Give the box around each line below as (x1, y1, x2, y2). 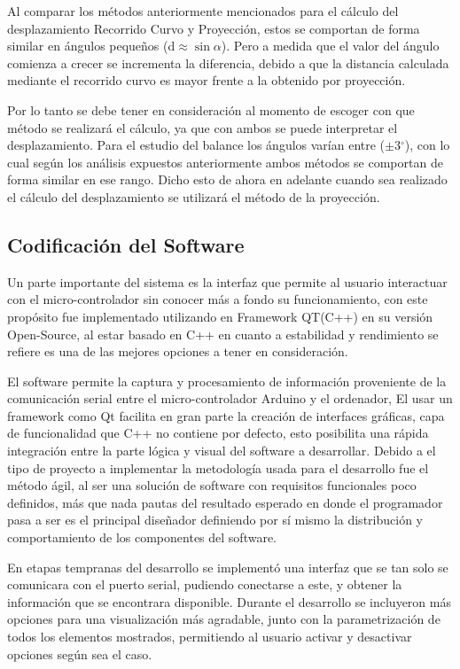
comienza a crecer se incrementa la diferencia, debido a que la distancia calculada (7, 53, 449, 72)
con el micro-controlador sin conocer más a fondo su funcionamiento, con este (7, 290, 428, 308)
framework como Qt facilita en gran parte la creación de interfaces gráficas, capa (7, 406, 445, 424)
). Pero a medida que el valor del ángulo (221, 36, 440, 55)
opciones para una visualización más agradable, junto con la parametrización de (7, 610, 441, 628)
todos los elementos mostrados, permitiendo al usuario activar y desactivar (7, 627, 412, 646)
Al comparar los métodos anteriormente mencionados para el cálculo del (7, 2, 399, 19)
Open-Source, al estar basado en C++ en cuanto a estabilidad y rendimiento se (7, 324, 439, 343)
